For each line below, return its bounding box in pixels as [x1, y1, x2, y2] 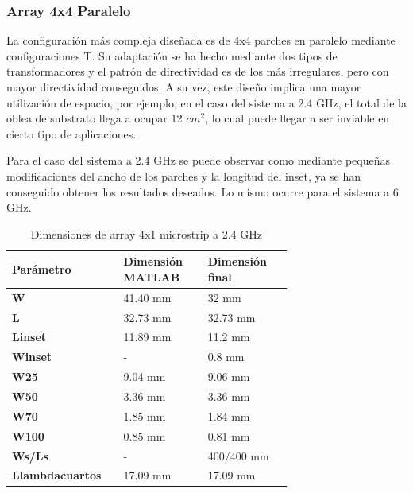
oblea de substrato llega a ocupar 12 [6, 110, 183, 126]
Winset [12, 348, 52, 365]
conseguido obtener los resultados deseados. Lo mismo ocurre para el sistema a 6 [6, 183, 399, 200]
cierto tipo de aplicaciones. [6, 125, 137, 142]
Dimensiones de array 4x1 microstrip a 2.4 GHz [30, 225, 262, 242]
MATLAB [123, 268, 180, 285]
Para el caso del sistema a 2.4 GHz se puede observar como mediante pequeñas [6, 152, 390, 169]
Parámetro [12, 261, 71, 278]
